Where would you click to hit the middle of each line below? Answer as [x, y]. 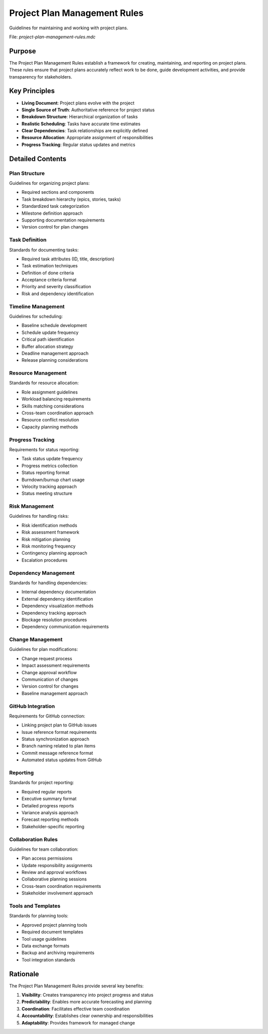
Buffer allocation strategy [47, 346]
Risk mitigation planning [46, 539]
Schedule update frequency [50, 332]
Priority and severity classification [56, 287]
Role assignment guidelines [50, 392]
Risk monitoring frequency [49, 546]
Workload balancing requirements [56, 399]
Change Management [36, 639]
